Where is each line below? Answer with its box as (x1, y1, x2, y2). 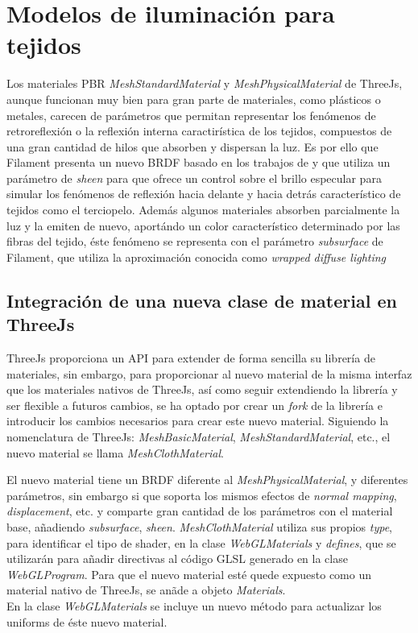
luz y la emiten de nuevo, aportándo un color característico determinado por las (6, 217, 400, 234)
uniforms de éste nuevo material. (6, 613, 168, 630)
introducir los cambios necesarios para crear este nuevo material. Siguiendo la (6, 412, 389, 429)
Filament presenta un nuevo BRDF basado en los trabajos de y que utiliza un (6, 154, 391, 171)
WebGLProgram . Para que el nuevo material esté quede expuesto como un (6, 565, 371, 582)
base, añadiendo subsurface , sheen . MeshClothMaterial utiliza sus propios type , (6, 518, 392, 535)
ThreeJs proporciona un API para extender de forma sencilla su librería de (6, 350, 375, 366)
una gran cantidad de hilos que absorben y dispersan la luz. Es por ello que (6, 138, 379, 155)
